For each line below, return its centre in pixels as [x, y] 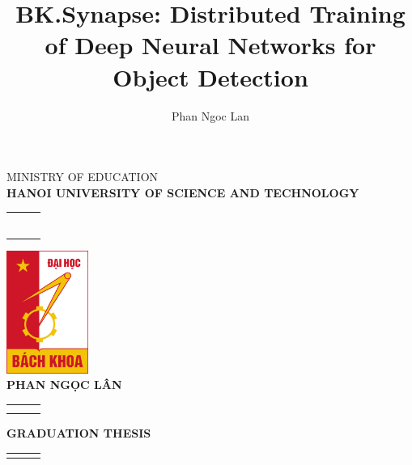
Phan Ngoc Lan [210, 115]
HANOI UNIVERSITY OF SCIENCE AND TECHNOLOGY [183, 192]
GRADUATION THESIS [79, 433]
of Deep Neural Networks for [210, 45]
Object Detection [210, 76]
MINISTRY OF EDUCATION [83, 177]
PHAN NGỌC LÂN [64, 385]
